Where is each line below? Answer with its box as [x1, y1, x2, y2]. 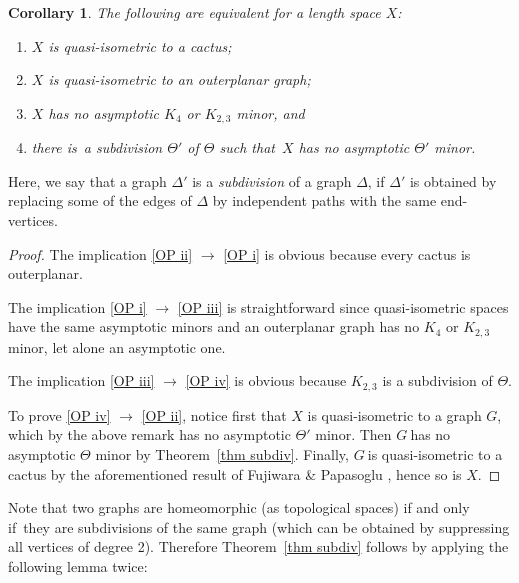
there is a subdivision [31, 137, 163, 158]
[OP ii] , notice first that [141, 404, 287, 425]
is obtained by [409, 170, 497, 191]
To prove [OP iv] [8, 404, 111, 425]
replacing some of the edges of [8, 190, 192, 211]
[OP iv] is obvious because [185, 370, 347, 391]
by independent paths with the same [212, 190, 437, 211]
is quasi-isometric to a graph [307, 404, 482, 425]
